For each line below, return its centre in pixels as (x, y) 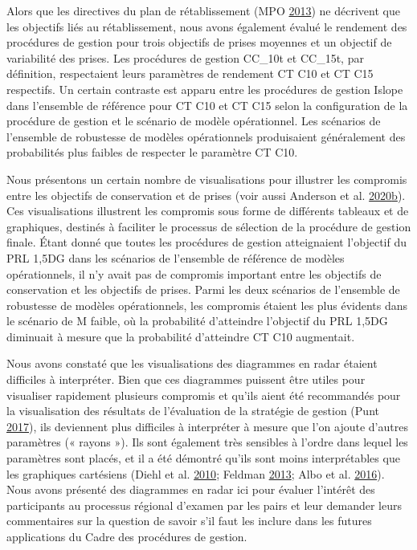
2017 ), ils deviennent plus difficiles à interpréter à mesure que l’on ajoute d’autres (207, 426)
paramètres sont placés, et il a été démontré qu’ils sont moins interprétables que (203, 458)
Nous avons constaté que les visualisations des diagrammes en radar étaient (192, 363)
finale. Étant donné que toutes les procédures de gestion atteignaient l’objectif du (206, 242)
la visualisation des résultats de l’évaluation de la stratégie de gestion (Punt (193, 411)
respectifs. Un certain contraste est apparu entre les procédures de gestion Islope (205, 89)
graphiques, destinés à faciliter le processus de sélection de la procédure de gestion (209, 226)
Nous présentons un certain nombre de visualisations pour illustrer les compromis (207, 179)
